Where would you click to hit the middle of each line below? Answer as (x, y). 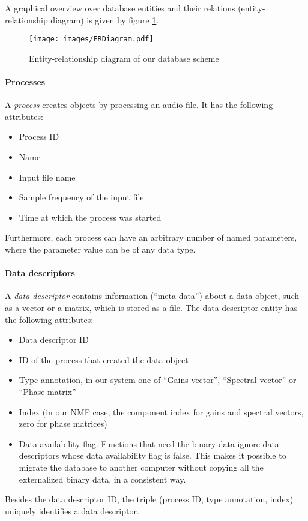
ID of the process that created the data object (104, 359)
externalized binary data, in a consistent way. (102, 479)
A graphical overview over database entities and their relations (120, 8)
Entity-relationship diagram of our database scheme (124, 58)
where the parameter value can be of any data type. (100, 249)
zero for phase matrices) (63, 423)
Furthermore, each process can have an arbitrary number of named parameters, (151, 237)
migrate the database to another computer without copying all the (141, 467)
